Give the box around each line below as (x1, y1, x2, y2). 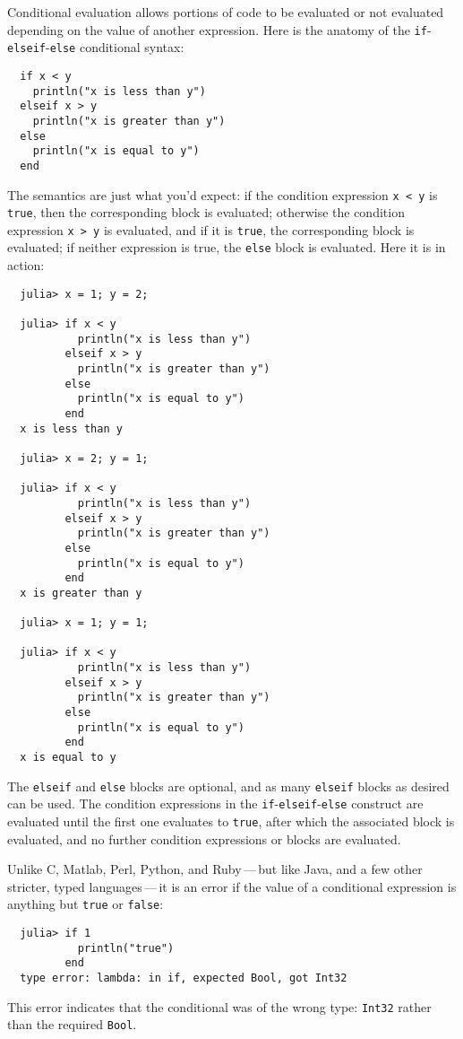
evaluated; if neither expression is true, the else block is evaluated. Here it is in (7, 238, 446, 257)
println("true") (77, 941, 175, 955)
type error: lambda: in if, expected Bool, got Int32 (20, 972, 347, 985)
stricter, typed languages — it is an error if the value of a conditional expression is (7, 877, 457, 895)
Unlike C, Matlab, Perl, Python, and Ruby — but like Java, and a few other (7, 860, 423, 878)
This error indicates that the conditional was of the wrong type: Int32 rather (7, 997, 432, 1016)
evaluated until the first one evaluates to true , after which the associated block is (7, 812, 455, 831)
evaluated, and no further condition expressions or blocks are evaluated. (7, 829, 401, 848)
